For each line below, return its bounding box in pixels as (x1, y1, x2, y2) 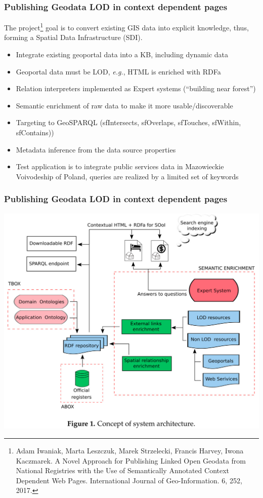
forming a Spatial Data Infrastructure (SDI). (4, 32, 143, 43)
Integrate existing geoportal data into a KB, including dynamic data (16, 49, 229, 60)
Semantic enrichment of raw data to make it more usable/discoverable (16, 100, 233, 110)
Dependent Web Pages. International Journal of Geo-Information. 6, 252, (16, 475, 242, 485)
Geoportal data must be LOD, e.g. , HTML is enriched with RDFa (16, 66, 221, 76)
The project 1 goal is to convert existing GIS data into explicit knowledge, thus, (4, 21, 249, 32)
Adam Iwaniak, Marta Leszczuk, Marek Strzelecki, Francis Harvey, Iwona (16, 445, 244, 455)
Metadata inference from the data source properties (16, 144, 176, 155)
